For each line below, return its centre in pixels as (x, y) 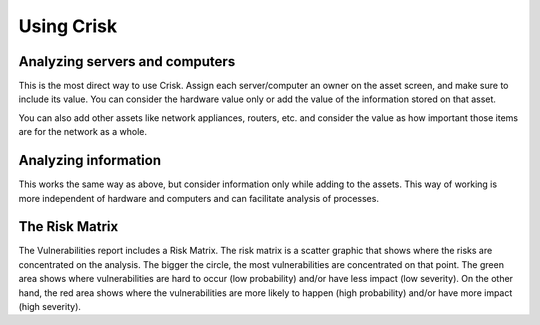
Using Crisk (68, 26)
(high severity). (50, 306)
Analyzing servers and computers (127, 61)
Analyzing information (90, 160)
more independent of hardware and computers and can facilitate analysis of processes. (199, 198)
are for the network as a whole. (82, 132)
